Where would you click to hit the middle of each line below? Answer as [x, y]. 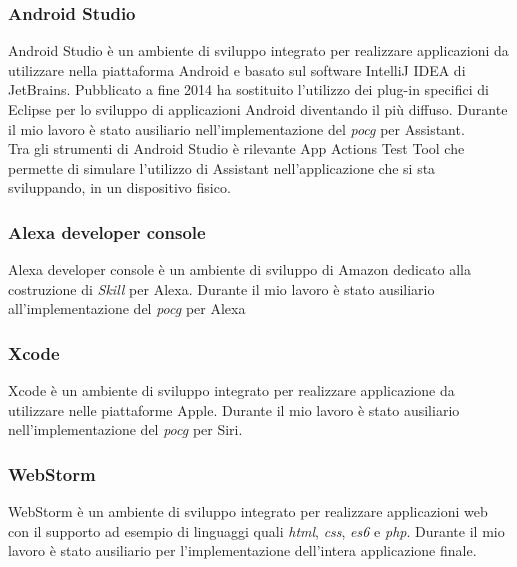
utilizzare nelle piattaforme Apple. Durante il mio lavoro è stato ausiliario [234, 409]
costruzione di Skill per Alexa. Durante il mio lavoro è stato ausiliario [221, 288]
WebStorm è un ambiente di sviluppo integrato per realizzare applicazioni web [248, 511]
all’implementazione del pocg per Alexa [127, 308]
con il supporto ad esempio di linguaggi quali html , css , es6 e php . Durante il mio [256, 530]
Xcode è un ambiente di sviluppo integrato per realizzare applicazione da [231, 390]
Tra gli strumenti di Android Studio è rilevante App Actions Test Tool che [236, 148]
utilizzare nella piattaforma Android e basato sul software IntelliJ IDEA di [237, 69]
